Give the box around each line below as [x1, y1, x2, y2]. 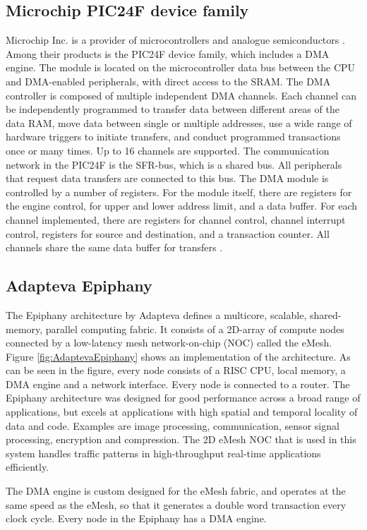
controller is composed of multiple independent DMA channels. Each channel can [6, 88, 356, 102]
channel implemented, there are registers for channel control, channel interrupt [6, 212, 346, 227]
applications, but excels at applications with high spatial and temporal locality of [6, 404, 358, 419]
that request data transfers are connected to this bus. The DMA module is [6, 171, 329, 186]
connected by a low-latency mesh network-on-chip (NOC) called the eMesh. [6, 335, 332, 350]
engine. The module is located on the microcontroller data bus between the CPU [6, 60, 356, 75]
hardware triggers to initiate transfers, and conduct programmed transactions [6, 129, 341, 144]
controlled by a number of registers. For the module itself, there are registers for [6, 184, 352, 199]
